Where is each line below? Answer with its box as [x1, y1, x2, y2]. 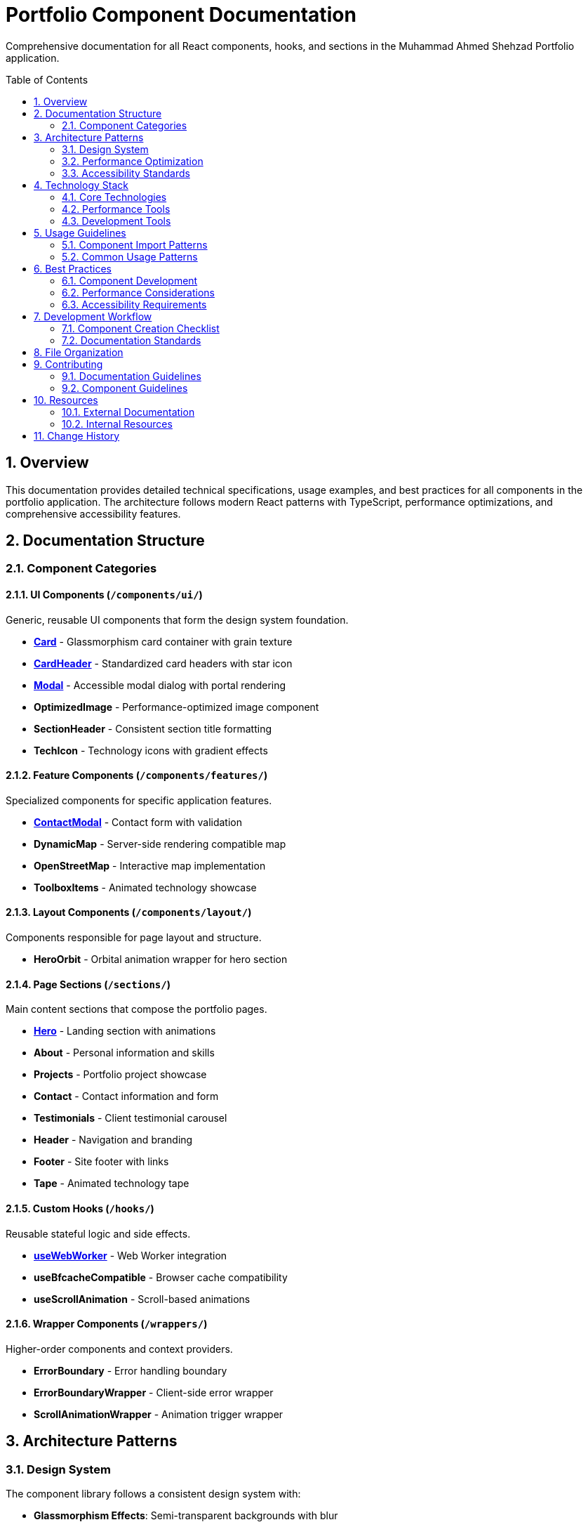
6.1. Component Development [62, 274, 198, 287]
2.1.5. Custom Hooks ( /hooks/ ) [6, 1202, 154, 1214]
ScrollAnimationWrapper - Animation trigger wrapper [34, 1408, 283, 1420]
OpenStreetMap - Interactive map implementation [34, 859, 266, 872]
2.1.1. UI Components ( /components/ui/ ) [6, 589, 203, 601]
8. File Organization [34, 346, 123, 358]
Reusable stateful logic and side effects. [6, 1227, 191, 1240]
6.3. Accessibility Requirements [62, 298, 207, 310]
